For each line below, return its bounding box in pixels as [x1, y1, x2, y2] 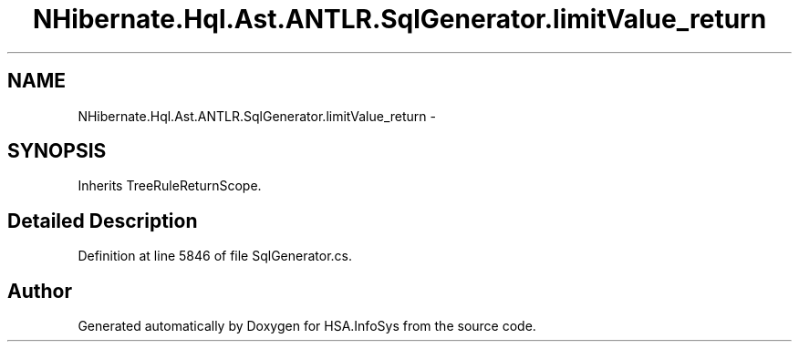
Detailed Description [7, 209, 198, 232]
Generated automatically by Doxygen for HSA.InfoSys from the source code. [78, 318, 536, 334]
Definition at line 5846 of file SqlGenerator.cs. [78, 248, 353, 264]
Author [7, 279, 72, 303]
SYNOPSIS [7, 139, 107, 163]
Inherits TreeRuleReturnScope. [78, 178, 262, 194]
